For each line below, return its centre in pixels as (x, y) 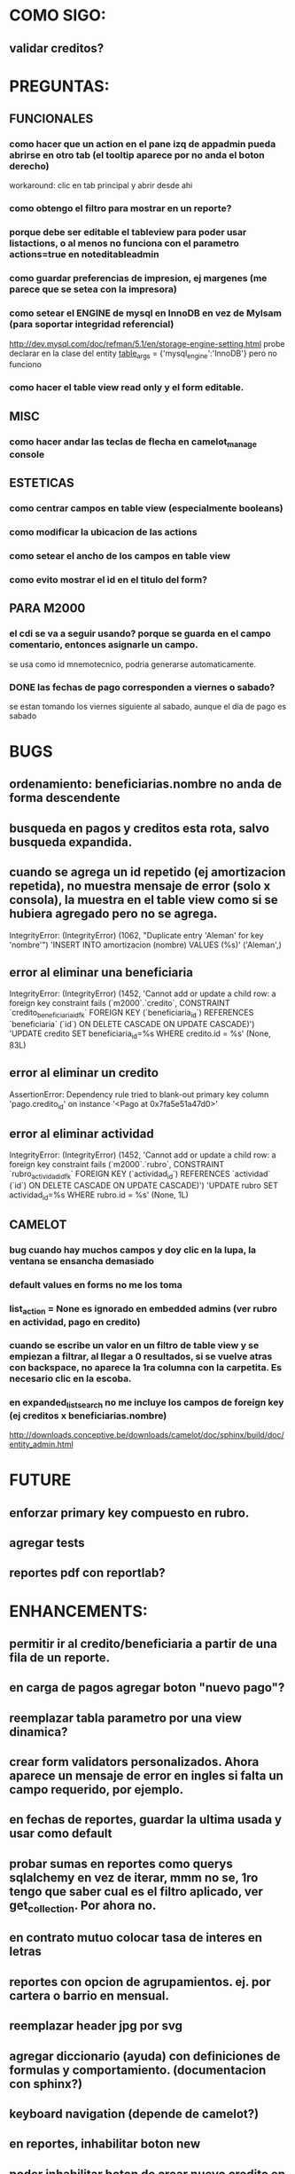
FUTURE (40, 1480)
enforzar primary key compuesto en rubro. (129, 1513)
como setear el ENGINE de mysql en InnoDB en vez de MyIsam (145, 313)
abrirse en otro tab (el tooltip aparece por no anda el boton (137, 155)
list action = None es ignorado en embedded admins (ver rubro (143, 1310)
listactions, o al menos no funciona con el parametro (124, 243)
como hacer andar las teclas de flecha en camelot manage (133, 442)
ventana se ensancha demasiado (82, 1261)
